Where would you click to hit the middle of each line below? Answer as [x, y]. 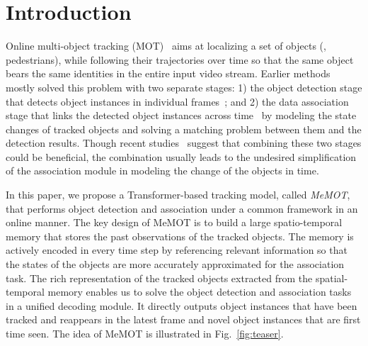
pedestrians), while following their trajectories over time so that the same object [180, 59]
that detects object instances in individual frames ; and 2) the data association [177, 101]
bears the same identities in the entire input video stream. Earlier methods [168, 73]
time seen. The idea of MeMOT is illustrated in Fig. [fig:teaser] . [145, 333]
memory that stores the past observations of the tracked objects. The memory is [180, 236]
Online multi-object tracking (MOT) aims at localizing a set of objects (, [166, 46]
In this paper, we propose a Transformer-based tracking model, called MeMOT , [178, 195]
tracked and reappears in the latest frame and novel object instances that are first [183, 319]
